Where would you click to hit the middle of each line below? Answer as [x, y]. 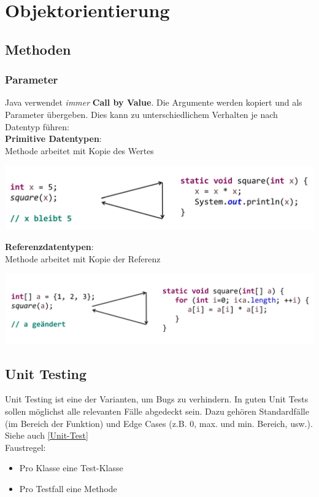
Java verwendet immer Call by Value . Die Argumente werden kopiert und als [154, 102]
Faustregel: [25, 447]
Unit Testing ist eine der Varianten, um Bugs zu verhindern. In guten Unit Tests [157, 399]
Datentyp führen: [37, 126]
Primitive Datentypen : [53, 139]
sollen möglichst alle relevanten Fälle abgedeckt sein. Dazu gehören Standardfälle [157, 411]
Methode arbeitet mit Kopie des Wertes [79, 150]
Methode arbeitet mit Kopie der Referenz [83, 258]
